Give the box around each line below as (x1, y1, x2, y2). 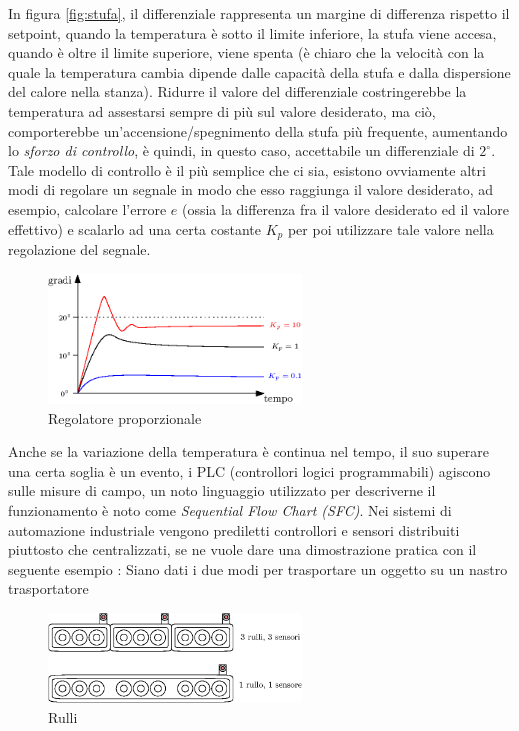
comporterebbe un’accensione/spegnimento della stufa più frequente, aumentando (8, 120, 508, 141)
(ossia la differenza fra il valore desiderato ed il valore (181, 198, 510, 219)
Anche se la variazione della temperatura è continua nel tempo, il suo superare (8, 441, 490, 462)
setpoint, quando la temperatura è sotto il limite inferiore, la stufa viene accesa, (8, 22, 497, 43)
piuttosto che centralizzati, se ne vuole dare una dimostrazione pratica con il (8, 539, 477, 560)
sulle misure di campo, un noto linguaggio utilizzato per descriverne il (8, 480, 436, 501)
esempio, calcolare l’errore (8, 198, 167, 219)
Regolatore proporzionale (48, 407, 202, 428)
